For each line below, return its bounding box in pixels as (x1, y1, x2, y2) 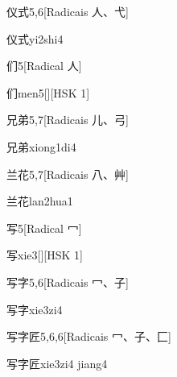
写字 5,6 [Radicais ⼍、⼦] (6, 273, 129, 290)
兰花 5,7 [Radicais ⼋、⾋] (6, 165, 129, 182)
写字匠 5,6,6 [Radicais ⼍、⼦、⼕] (6, 328, 171, 345)
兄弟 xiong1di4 (6, 138, 76, 155)
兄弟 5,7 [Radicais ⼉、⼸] (6, 111, 129, 128)
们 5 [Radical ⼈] (6, 57, 82, 74)
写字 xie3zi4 (6, 300, 63, 317)
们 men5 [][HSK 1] (6, 84, 90, 101)
